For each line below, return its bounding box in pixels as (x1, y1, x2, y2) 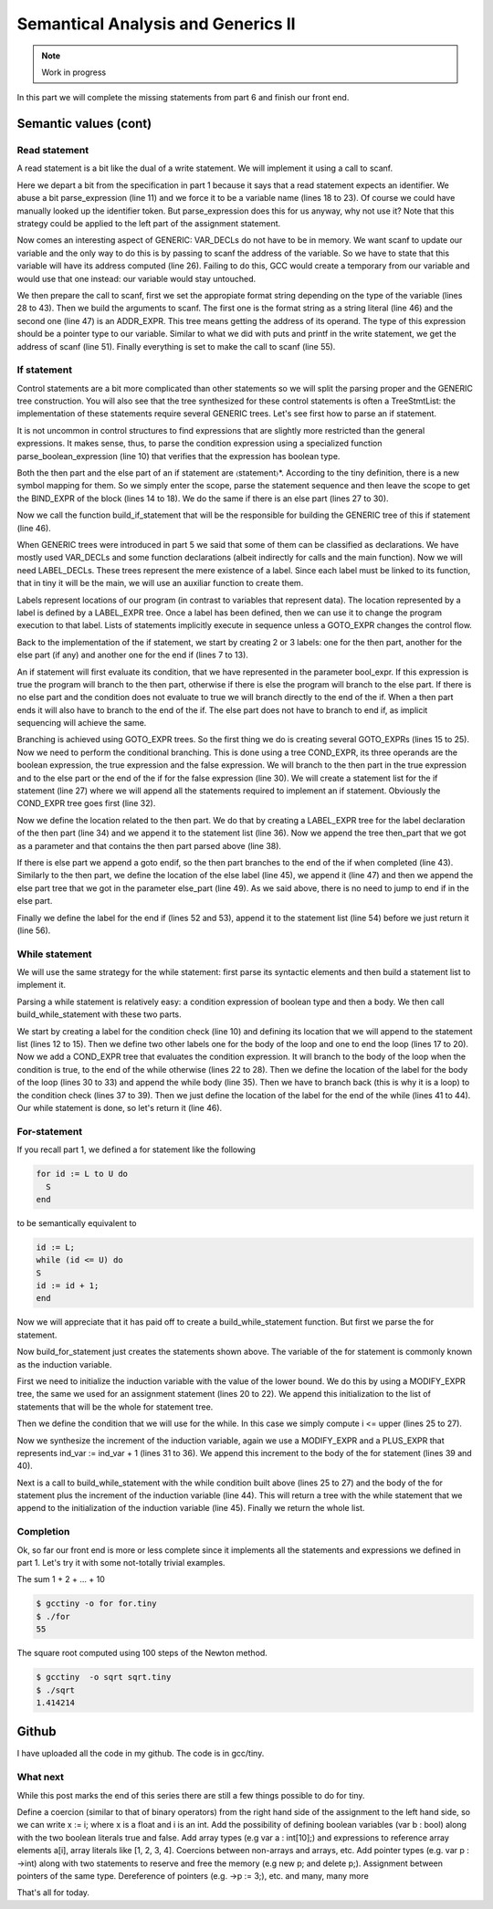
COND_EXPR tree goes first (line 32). (16, 798, 156, 809)
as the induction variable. (16, 1358, 112, 1369)
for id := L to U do (36, 1169, 128, 1180)
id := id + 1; (36, 1281, 100, 1291)
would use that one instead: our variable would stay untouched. (16, 273, 256, 284)
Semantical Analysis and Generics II (16, 14, 296, 34)
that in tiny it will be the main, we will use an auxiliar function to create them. (16, 578, 304, 589)
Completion (16, 1526, 70, 1538)
